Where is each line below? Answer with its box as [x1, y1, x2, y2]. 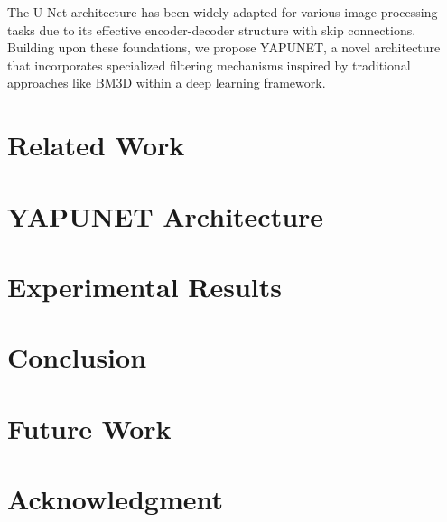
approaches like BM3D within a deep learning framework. [7, 73, 326, 92]
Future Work [7, 409, 172, 446]
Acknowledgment [7, 480, 223, 517]
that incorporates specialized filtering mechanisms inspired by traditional [7, 55, 411, 74]
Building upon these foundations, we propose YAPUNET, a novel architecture [7, 38, 441, 57]
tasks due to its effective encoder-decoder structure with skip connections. [7, 20, 416, 39]
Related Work [7, 126, 185, 163]
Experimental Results [7, 267, 282, 304]
